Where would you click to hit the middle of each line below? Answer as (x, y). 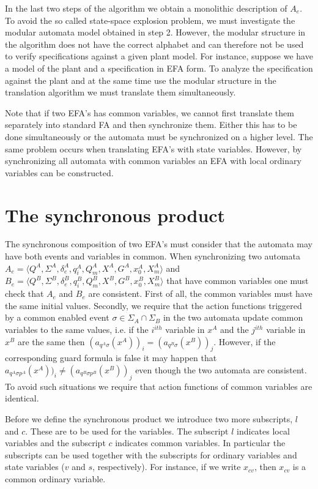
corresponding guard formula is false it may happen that (111, 358)
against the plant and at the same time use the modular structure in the (141, 80)
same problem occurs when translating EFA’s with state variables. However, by (153, 148)
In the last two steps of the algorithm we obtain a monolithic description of (146, 8)
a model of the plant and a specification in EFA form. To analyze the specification (159, 68)
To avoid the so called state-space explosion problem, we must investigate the (150, 20)
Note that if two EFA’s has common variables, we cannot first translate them (150, 112)
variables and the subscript (55, 443)
